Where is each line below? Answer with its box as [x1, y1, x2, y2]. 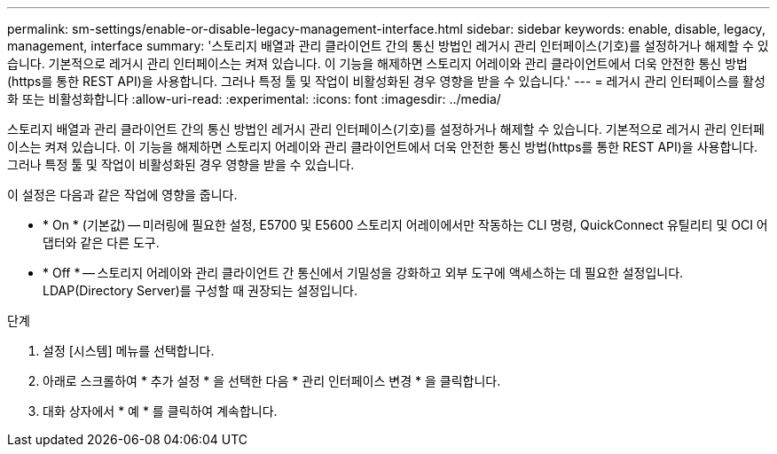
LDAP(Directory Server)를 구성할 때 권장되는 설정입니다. [43, 283, 357, 298]
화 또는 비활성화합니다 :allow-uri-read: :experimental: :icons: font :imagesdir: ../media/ [7, 91, 501, 106]
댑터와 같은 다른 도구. [43, 235, 160, 250]
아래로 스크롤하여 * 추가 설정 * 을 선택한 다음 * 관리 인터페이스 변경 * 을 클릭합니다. [43, 373, 501, 388]
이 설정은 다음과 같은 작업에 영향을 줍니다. [7, 187, 238, 202]
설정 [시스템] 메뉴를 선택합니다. [43, 343, 215, 358]
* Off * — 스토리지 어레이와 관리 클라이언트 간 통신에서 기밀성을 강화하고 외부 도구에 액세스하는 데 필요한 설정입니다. [43, 265, 684, 280]
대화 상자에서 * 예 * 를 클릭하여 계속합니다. [43, 403, 278, 419]
